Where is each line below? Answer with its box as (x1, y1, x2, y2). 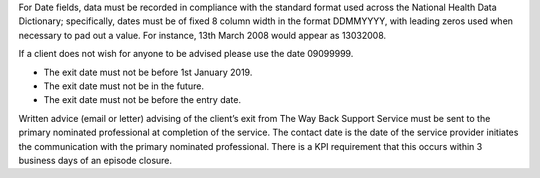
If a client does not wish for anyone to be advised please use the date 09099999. (18, 48, 354, 60)
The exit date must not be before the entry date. (43, 94, 242, 106)
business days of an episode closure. (18, 154, 173, 166)
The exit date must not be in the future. (43, 80, 205, 92)
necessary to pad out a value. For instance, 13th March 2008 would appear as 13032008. (18, 29, 387, 41)
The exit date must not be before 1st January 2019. (43, 66, 253, 78)
